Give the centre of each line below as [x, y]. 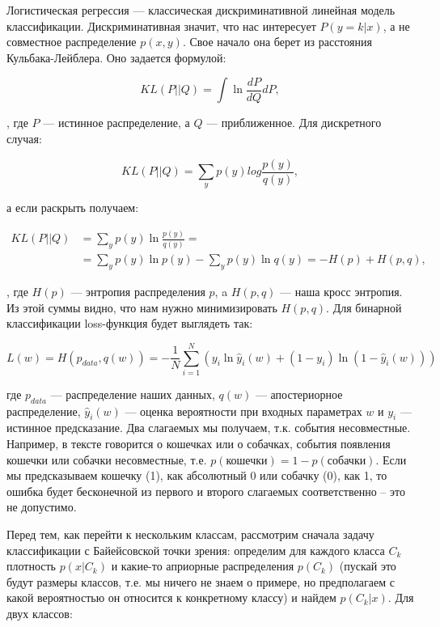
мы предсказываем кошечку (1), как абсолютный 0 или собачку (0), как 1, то [197, 475]
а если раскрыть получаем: [73, 208]
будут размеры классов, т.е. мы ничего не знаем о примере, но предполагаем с [201, 581]
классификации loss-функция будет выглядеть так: [130, 323]
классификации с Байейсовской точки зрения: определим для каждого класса [196, 550]
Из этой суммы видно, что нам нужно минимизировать [142, 307]
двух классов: [40, 614]
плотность [31, 566]
